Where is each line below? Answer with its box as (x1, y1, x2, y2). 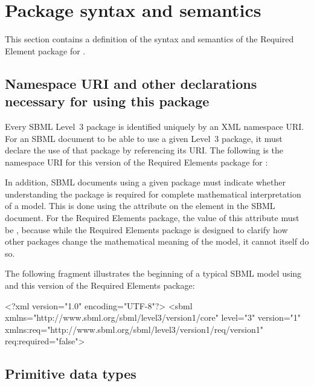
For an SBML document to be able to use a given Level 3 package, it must (5, 132, 283, 144)
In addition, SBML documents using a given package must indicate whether (5, 176, 286, 188)
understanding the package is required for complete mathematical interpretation (5, 187, 301, 200)
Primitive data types (5, 364, 136, 383)
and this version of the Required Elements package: (5, 279, 195, 292)
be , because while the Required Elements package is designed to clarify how (5, 223, 288, 236)
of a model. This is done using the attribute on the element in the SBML (5, 199, 275, 212)
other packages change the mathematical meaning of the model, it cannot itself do (5, 235, 309, 248)
